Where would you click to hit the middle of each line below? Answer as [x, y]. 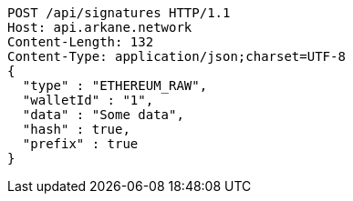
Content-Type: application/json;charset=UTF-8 [176, 56]
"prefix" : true [80, 144]
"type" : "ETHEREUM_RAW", [115, 85]
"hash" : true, [76, 129]
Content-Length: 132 [81, 42]
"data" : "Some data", [103, 115]
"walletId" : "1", [88, 100]
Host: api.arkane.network [100, 27]
